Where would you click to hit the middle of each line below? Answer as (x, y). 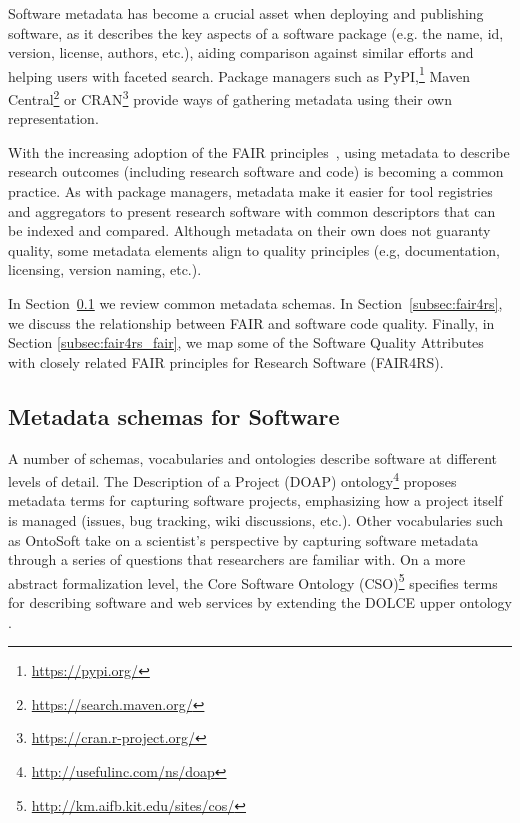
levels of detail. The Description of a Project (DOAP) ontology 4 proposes (232, 479)
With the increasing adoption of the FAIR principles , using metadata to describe (259, 151)
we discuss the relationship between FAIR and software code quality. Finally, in (251, 322)
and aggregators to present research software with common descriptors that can (252, 210)
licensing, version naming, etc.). (105, 269)
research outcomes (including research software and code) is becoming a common (256, 171)
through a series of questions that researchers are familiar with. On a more (237, 559)
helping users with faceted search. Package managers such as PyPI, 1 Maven (239, 74)
